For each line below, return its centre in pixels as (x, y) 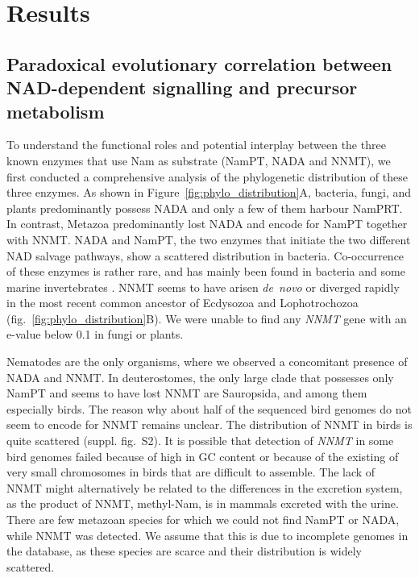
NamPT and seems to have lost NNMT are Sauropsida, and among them (187, 393)
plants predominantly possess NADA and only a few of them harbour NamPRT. (205, 208)
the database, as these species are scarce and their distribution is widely (184, 551)
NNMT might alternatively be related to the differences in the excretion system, (205, 487)
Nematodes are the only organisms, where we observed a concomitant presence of (207, 362)
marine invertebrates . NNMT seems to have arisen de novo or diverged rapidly (203, 287)
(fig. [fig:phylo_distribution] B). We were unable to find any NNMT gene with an (207, 318)
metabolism (56, 111)
